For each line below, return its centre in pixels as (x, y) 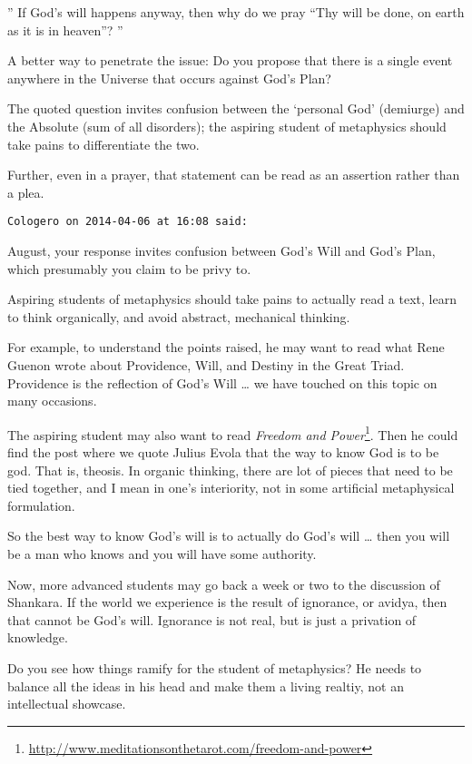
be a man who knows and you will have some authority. (162, 553)
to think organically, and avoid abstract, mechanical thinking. (179, 316)
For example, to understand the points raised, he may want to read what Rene (226, 347)
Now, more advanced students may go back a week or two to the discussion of (224, 584)
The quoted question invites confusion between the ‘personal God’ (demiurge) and (236, 108)
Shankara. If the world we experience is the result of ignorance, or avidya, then (227, 602)
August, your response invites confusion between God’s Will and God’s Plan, (221, 250)
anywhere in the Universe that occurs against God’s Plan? (169, 78)
